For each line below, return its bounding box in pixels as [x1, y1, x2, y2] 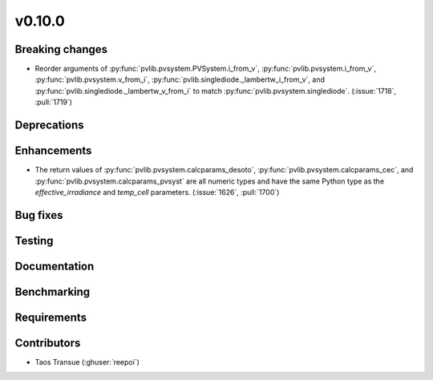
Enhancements [14, 144, 92, 158]
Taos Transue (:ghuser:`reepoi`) [34, 357, 140, 366]
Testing [14, 233, 54, 248]
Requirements [14, 310, 87, 324]
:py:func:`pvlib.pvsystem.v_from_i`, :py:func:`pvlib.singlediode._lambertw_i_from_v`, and [34, 75, 325, 84]
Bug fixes [14, 208, 63, 222]
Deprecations [14, 119, 84, 132]
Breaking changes [14, 42, 108, 56]
